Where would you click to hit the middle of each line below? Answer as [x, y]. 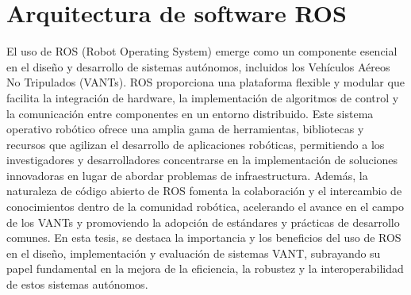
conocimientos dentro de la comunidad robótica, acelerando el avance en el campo [205, 207]
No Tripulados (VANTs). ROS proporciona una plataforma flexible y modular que [205, 82]
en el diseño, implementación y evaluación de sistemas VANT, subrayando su [194, 253]
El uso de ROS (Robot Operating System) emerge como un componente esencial [202, 51]
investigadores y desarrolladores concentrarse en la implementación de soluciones [202, 160]
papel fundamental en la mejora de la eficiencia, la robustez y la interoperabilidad [205, 268]
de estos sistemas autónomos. [77, 284]
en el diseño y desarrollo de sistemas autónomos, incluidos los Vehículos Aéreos [198, 66]
